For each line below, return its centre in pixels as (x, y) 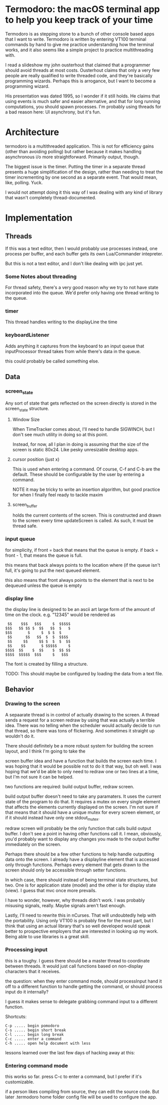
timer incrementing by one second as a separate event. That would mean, (81, 177)
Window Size (26, 419)
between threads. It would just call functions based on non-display (74, 966)
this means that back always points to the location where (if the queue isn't (83, 565)
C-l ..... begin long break (35, 1034)
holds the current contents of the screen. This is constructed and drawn (87, 515)
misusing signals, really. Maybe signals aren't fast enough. (66, 906)
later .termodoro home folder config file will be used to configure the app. (81, 1097)
